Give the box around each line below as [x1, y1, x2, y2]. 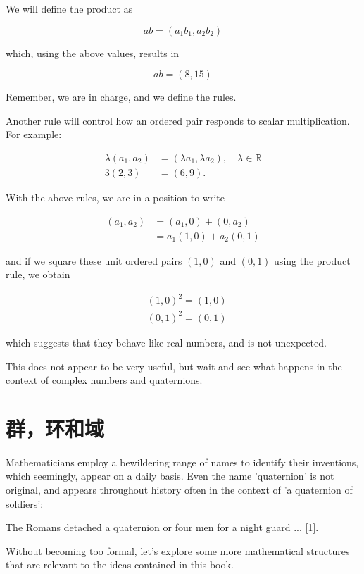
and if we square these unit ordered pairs [6, 253, 182, 268]
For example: [6, 127, 62, 142]
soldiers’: [6, 496, 44, 511]
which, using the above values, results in [6, 45, 180, 60]
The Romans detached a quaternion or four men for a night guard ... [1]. [6, 520, 319, 535]
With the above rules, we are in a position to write [6, 190, 225, 205]
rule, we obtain [6, 267, 70, 282]
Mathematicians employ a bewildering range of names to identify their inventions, [6, 454, 359, 469]
